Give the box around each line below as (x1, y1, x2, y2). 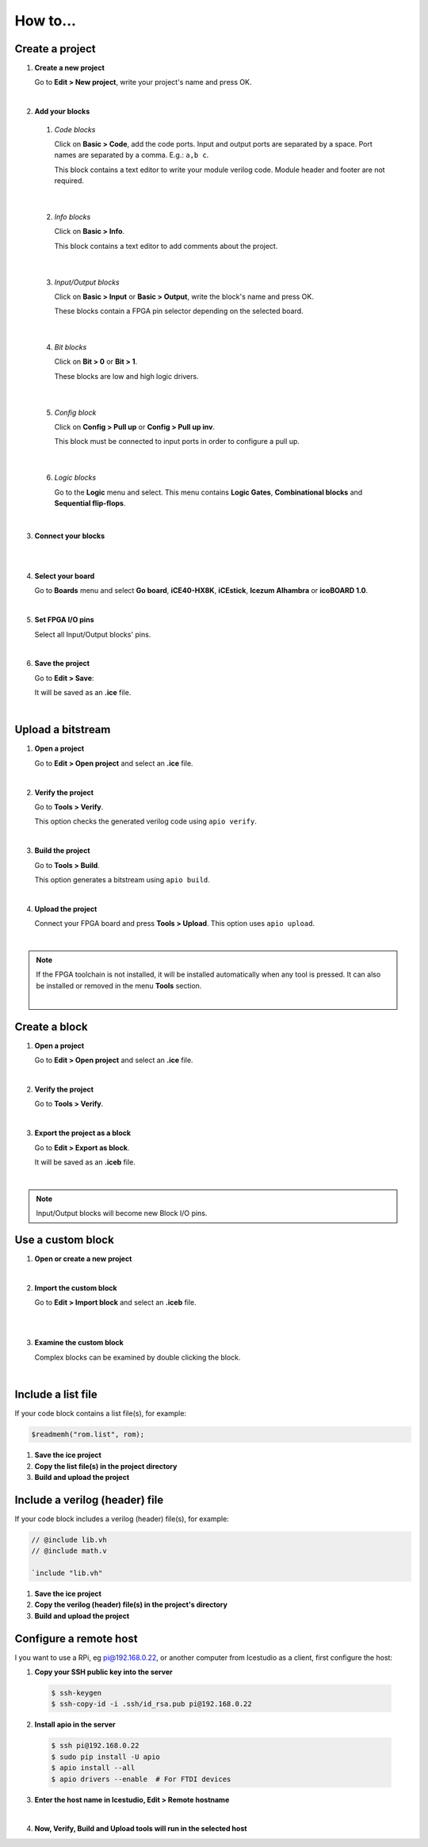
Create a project (14, 42, 97, 55)
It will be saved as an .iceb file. (34, 1157, 136, 1167)
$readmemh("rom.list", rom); (31, 1430, 145, 1439)
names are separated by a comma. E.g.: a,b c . (54, 151, 209, 160)
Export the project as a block (34, 1128, 131, 1138)
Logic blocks (54, 472, 97, 483)
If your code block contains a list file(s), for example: (14, 1409, 186, 1418)
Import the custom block (34, 1283, 118, 1292)
